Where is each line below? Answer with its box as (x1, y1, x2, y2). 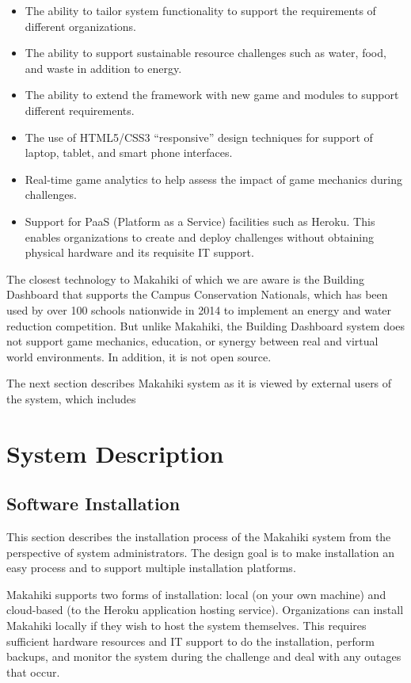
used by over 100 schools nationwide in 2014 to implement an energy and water (6, 301, 392, 318)
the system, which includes (6, 390, 136, 406)
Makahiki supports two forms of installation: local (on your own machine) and (6, 586, 386, 602)
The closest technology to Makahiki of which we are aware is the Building (6, 270, 364, 287)
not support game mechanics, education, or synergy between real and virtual (6, 333, 379, 349)
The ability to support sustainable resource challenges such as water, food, (25, 44, 386, 61)
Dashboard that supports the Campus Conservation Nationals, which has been (6, 286, 388, 303)
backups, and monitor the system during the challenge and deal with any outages (6, 648, 401, 665)
